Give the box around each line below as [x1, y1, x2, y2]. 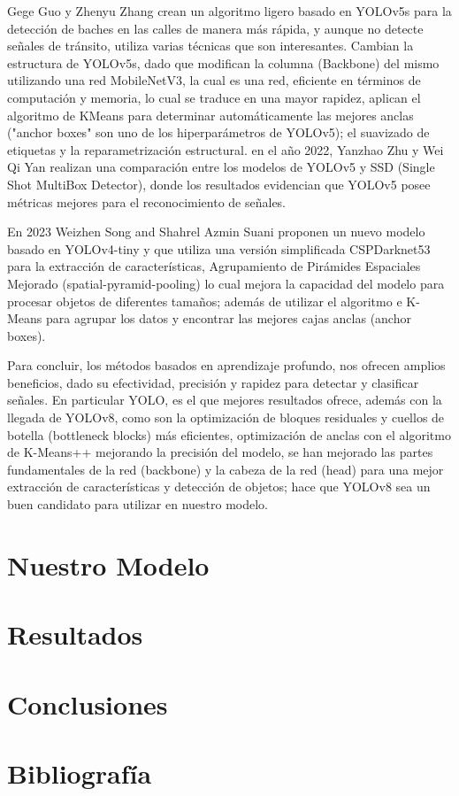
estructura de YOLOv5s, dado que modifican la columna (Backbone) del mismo [7, 53, 440, 72]
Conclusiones [7, 685, 168, 722]
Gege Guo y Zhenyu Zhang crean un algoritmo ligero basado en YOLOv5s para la [7, 2, 452, 19]
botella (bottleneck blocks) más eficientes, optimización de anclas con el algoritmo [7, 425, 451, 444]
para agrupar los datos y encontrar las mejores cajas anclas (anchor [46, 309, 411, 328]
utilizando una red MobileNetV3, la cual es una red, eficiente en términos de [7, 71, 421, 89]
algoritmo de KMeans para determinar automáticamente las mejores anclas [7, 105, 414, 124]
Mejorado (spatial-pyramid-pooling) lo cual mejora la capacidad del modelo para [7, 274, 445, 292]
